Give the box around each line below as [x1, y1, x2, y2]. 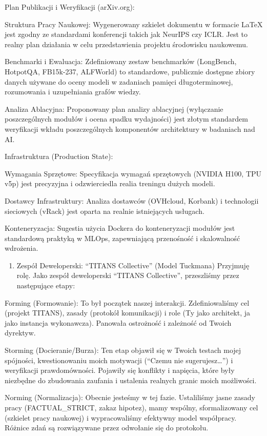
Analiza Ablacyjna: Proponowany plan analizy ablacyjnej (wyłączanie [5, 103, 223, 114]
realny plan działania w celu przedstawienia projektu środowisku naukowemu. [5, 38, 248, 49]
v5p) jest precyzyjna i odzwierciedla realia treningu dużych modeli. [5, 178, 215, 189]
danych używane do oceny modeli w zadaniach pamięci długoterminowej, [5, 76, 233, 87]
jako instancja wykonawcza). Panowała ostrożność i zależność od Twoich [5, 317, 232, 328]
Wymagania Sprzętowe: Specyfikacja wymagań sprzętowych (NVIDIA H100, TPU [5, 168, 262, 179]
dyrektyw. [5, 327, 36, 338]
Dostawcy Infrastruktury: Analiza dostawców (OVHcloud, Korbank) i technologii [5, 195, 259, 206]
